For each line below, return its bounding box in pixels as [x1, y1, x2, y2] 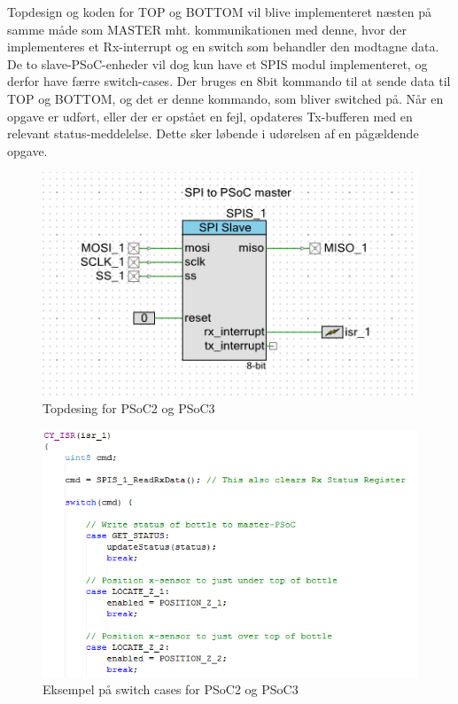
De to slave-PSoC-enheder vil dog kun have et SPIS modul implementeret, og [7, 54, 428, 73]
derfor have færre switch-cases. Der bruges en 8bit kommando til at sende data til [7, 72, 451, 90]
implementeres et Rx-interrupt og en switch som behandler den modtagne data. [7, 37, 439, 56]
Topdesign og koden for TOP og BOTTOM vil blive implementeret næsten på [7, 3, 431, 20]
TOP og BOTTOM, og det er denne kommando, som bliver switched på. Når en [7, 89, 444, 107]
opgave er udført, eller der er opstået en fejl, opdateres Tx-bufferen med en [7, 106, 413, 125]
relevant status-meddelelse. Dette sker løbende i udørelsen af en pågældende [7, 124, 419, 143]
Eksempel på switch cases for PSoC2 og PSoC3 [43, 680, 299, 699]
